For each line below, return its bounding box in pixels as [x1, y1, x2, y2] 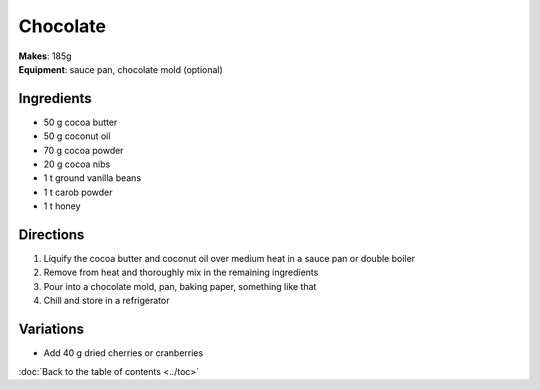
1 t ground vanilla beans [43, 172, 142, 184]
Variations [18, 321, 85, 338]
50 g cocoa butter [43, 116, 118, 128]
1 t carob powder [43, 186, 114, 198]
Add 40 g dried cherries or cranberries [43, 347, 204, 359]
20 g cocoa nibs [43, 158, 111, 170]
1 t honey [43, 200, 81, 212]
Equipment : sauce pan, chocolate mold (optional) [18, 63, 224, 75]
